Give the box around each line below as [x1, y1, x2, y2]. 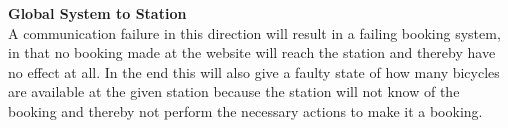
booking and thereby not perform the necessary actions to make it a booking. [8, 100, 483, 121]
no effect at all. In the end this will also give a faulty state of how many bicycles [8, 61, 500, 82]
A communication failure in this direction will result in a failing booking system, [8, 22, 501, 43]
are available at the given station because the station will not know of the [8, 81, 460, 102]
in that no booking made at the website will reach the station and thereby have [8, 42, 496, 63]
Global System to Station [8, 3, 187, 23]
